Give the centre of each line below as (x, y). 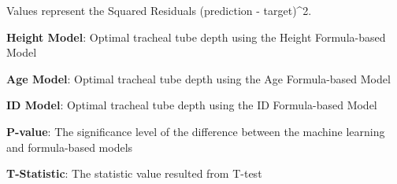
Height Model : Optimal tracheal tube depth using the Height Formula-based (196, 37)
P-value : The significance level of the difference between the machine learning (196, 131)
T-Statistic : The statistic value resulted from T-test (134, 173)
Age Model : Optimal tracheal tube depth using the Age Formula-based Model (198, 78)
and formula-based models (70, 147)
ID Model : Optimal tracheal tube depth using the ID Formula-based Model (192, 105)
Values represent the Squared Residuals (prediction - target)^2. (159, 10)
